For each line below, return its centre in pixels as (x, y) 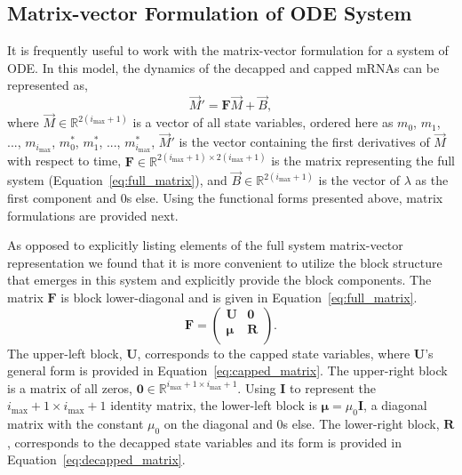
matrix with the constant (76, 424)
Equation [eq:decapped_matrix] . (96, 459)
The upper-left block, (65, 353)
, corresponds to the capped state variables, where (274, 353)
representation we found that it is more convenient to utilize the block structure (225, 262)
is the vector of (359, 180)
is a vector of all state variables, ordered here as (263, 122)
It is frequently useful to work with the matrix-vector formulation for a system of (228, 50)
